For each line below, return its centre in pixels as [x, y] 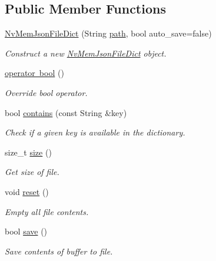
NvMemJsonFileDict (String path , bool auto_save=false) [108, 33]
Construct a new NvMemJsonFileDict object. [86, 53]
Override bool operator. [46, 92]
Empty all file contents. [47, 211]
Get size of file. [32, 172]
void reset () [27, 191]
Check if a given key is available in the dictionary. [95, 132]
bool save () [26, 231]
